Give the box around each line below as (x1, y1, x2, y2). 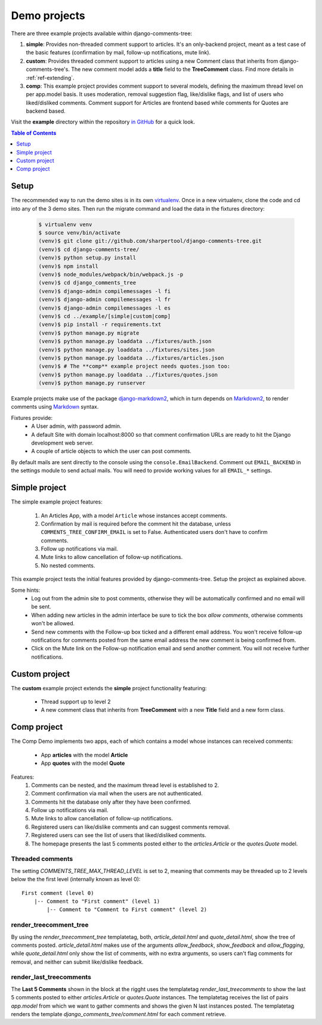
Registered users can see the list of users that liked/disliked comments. (31, 832, 207, 839)
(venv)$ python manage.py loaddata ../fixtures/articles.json (38, 354, 224, 361)
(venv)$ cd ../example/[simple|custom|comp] (38, 313, 171, 319)
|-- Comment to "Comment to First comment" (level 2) (47, 906, 208, 913)
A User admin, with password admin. (31, 422, 122, 430)
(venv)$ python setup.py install (38, 254, 137, 261)
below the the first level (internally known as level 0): (11, 876, 141, 883)
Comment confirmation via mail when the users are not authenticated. (31, 790, 203, 797)
